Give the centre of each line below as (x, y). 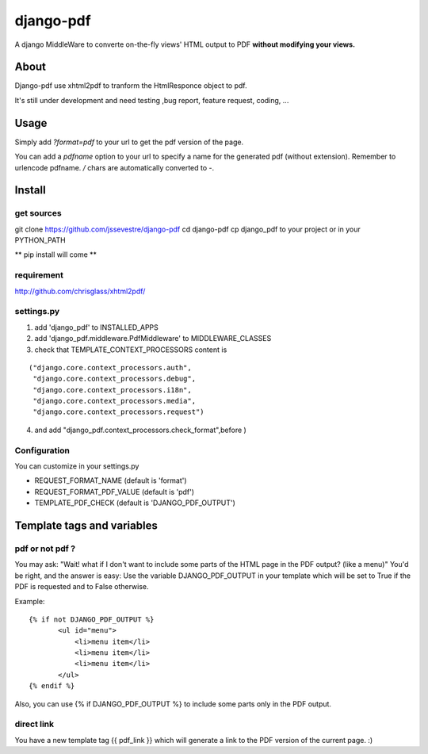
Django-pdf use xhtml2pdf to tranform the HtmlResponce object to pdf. (131, 86)
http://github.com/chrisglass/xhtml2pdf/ (80, 291)
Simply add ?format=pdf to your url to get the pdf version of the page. (129, 142)
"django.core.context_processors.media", (115, 401)
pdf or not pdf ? (45, 549)
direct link (34, 724)
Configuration (42, 450)
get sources (38, 213)
